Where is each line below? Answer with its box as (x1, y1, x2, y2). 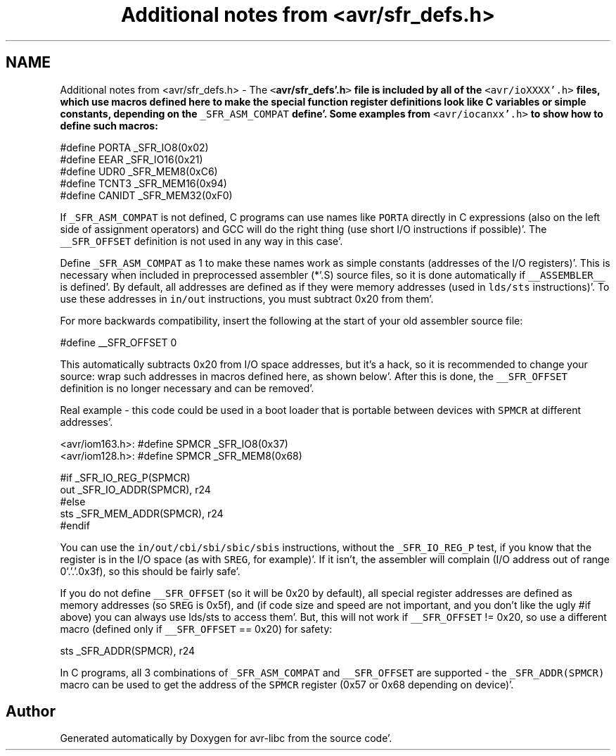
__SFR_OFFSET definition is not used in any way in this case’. (60, 234, 343, 247)
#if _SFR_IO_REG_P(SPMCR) (60, 471, 191, 484)
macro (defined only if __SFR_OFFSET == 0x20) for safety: (60, 622, 333, 635)
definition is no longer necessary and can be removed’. (60, 382, 314, 394)
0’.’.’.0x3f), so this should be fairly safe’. (60, 565, 240, 577)
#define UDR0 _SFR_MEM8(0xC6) (60, 165, 218, 177)
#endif (60, 519, 90, 531)
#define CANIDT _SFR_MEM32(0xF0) (60, 189, 233, 201)
